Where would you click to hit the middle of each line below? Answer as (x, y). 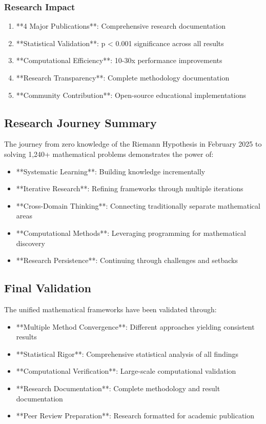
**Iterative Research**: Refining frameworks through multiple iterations (130, 188)
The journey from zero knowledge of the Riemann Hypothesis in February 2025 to (133, 144)
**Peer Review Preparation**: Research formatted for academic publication (135, 416)
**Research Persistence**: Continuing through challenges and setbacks (127, 260)
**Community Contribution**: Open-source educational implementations (131, 95)
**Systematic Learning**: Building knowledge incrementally (111, 171)
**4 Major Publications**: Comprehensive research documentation (121, 26)
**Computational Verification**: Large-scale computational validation (126, 371)
